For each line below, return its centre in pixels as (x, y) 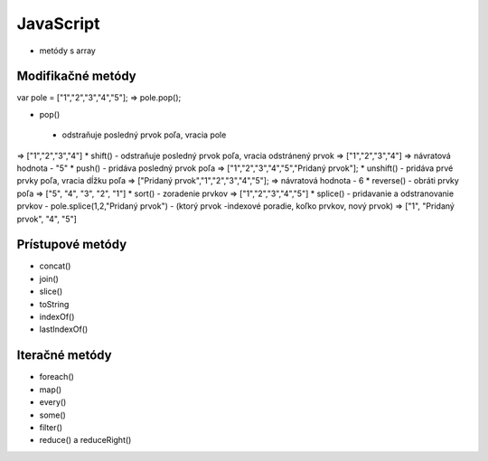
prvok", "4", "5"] (47, 219)
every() (53, 402)
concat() (55, 266)
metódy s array (68, 51)
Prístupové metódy (72, 245)
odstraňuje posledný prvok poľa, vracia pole (144, 135)
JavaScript (58, 24)
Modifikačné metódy (77, 76)
